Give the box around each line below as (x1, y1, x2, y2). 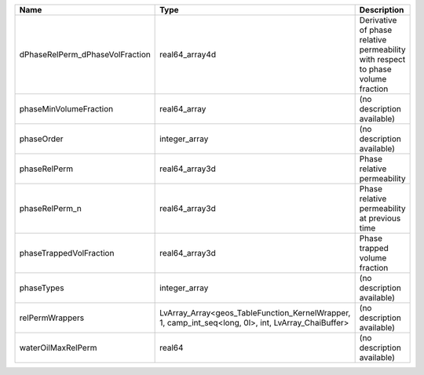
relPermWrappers (19, 312, 85, 323)
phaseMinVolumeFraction (19, 104, 114, 114)
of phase (359, 24, 393, 35)
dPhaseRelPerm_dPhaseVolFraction (19, 49, 151, 60)
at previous (359, 213, 401, 224)
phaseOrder (19, 133, 64, 144)
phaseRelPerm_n (19, 203, 82, 213)
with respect (359, 54, 406, 64)
